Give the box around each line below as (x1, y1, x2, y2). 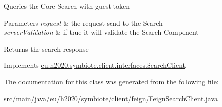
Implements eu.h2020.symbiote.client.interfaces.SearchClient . (4, 60, 187, 70)
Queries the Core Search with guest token (4, 1, 130, 11)
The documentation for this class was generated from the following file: (4, 76, 219, 86)
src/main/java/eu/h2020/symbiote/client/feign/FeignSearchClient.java (4, 93, 218, 103)
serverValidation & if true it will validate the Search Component (4, 27, 199, 37)
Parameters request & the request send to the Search (4, 17, 163, 27)
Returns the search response (4, 43, 89, 53)
